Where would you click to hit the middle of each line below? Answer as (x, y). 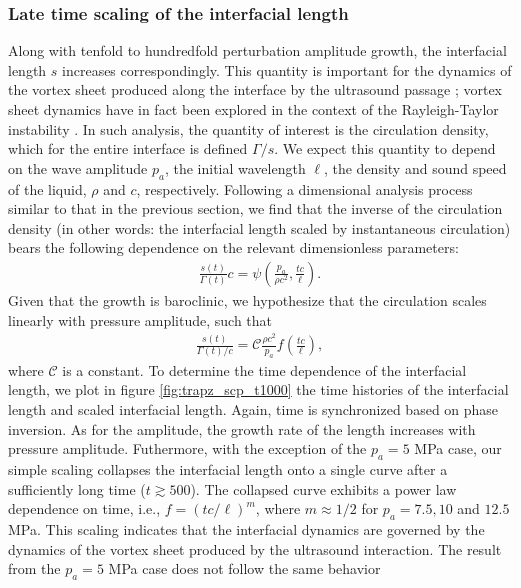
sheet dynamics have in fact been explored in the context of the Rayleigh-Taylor (253, 109)
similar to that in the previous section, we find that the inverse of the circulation (255, 208)
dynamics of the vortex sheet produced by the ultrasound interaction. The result (255, 548)
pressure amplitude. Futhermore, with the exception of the (187, 448)
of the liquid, (47, 188)
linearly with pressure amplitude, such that (140, 319)
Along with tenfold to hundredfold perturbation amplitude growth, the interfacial (257, 50)
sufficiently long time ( (77, 488)
